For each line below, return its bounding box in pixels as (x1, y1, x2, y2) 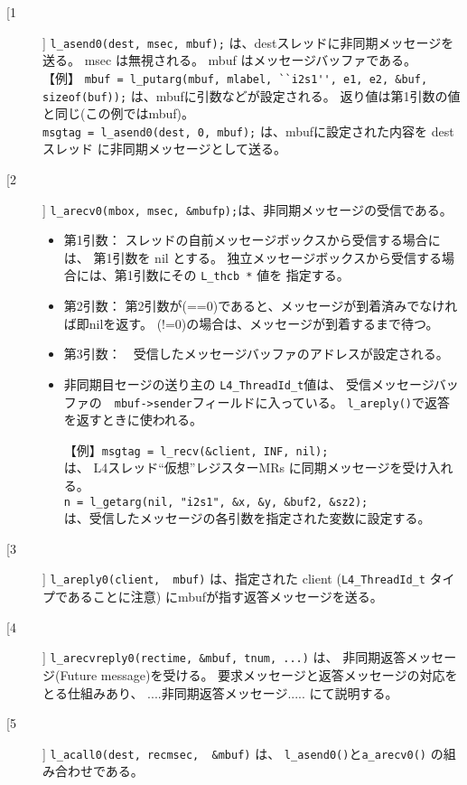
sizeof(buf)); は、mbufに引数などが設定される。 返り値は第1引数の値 (42, 86, 461, 105)
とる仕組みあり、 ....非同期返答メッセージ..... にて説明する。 (42, 683, 392, 702)
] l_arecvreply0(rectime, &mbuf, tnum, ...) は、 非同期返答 (42, 648, 406, 667)
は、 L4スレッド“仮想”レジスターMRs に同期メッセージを (63, 458, 403, 477)
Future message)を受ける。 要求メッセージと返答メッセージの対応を (60, 665, 458, 684)
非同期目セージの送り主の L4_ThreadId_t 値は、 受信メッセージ (63, 374, 434, 393)
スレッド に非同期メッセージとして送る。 (42, 139, 286, 158)
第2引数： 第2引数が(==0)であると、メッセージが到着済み (63, 296, 407, 315)
